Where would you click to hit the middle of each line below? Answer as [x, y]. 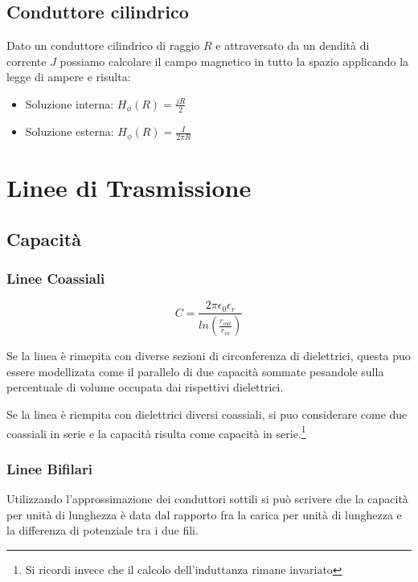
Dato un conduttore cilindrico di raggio [103, 45]
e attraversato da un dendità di [293, 45]
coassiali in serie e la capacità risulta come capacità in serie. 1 [156, 432]
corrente [27, 61]
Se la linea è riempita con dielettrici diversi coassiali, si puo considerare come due [207, 414]
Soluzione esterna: [70, 131]
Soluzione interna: [70, 103]
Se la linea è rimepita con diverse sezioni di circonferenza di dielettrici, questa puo [209, 356]
